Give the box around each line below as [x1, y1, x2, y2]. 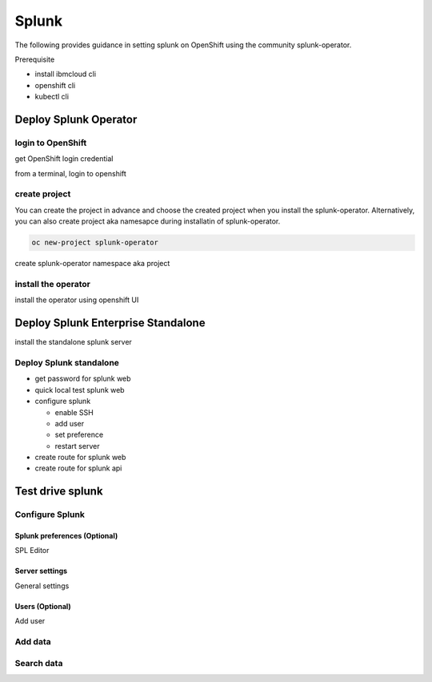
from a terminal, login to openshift [14, 168, 127, 178]
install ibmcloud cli [34, 69, 96, 79]
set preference [54, 430, 104, 440]
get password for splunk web [34, 373, 131, 384]
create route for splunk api [34, 463, 122, 473]
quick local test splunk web [34, 385, 125, 394]
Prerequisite [14, 54, 55, 64]
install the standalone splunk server [14, 337, 132, 347]
